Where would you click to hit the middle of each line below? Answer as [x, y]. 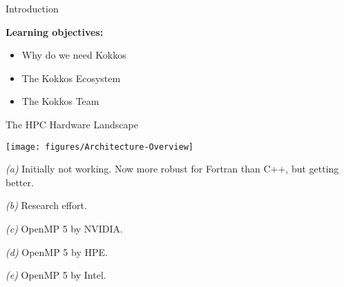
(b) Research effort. [46, 205]
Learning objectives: [55, 31]
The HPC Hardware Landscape [72, 124]
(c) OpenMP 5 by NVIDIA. [64, 228]
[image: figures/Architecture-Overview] [100, 147]
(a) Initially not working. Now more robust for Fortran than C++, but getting [172, 169]
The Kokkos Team [60, 101]
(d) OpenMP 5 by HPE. [57, 251]
